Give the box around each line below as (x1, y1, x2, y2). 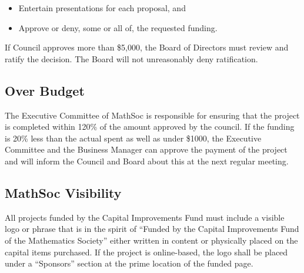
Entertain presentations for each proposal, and (18, 2, 186, 14)
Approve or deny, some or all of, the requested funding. (18, 21, 218, 33)
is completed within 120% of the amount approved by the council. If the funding (5, 120, 295, 133)
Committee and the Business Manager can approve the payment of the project (5, 143, 288, 156)
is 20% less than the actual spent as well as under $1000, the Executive (5, 132, 262, 144)
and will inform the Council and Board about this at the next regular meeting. (5, 154, 289, 167)
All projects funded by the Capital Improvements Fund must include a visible (5, 211, 285, 223)
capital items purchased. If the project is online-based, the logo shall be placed (5, 245, 288, 258)
